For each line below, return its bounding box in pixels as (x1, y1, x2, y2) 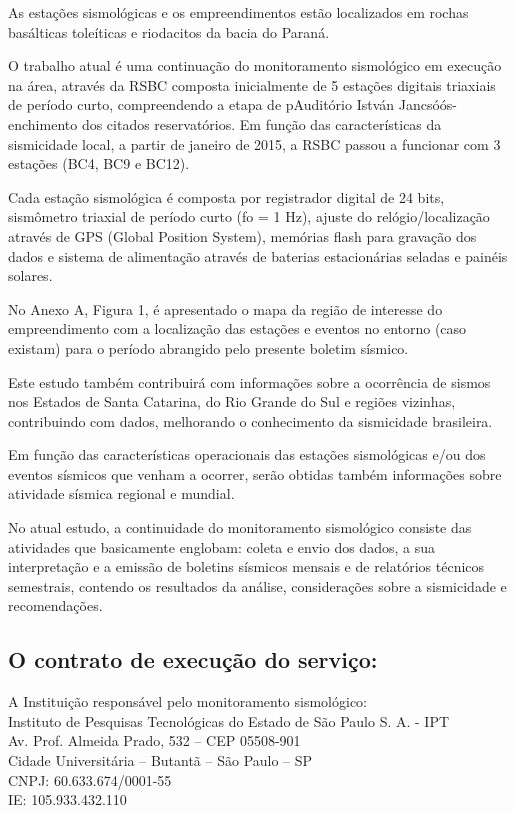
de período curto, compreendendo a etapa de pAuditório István (8, 94, 395, 115)
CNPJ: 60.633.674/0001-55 (8, 769, 172, 790)
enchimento (8, 113, 78, 134)
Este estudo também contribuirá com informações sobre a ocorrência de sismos (8, 371, 491, 392)
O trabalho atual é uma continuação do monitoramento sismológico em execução (8, 55, 502, 76)
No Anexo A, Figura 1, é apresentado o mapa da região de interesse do (8, 298, 443, 319)
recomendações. (8, 595, 103, 616)
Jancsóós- (398, 94, 457, 115)
